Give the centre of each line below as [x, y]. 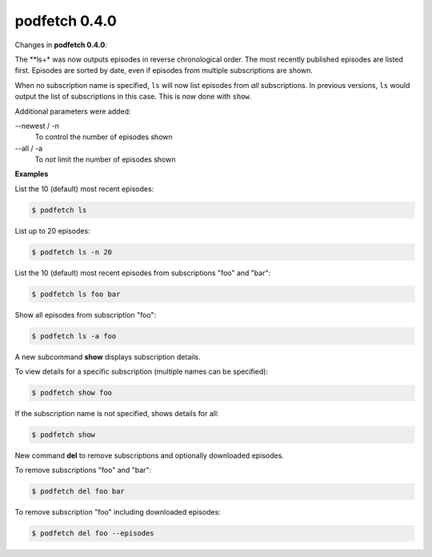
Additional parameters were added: [73, 111]
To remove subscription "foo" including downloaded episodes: [118, 512]
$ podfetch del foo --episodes [93, 533]
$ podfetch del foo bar [78, 491]
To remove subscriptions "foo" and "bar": [83, 470]
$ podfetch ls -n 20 [72, 252]
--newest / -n [37, 126]
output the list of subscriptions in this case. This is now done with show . [133, 97]
